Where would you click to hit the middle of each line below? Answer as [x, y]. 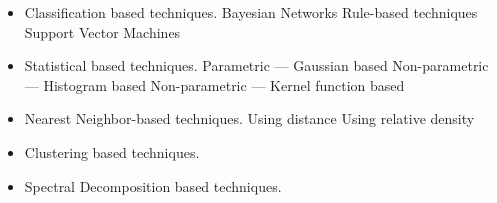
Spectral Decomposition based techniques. [153, 185]
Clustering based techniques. [112, 151]
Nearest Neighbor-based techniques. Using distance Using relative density [249, 118]
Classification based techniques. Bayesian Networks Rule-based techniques [251, 12]
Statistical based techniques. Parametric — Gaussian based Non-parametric [256, 65]
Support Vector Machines [102, 31]
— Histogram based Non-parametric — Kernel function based [214, 84]
